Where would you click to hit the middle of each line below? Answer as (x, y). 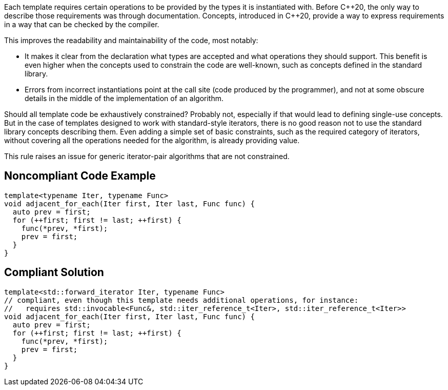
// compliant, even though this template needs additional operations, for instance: (181, 300)
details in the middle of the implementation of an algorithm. (124, 98)
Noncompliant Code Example (80, 176)
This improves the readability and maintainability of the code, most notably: (131, 40)
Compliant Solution (54, 272)
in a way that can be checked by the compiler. (82, 24)
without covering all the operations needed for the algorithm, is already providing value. (152, 140)
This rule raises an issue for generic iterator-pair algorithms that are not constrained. (147, 156)
